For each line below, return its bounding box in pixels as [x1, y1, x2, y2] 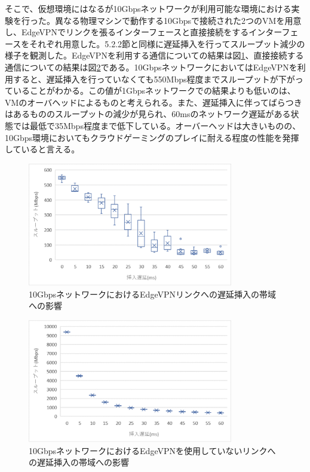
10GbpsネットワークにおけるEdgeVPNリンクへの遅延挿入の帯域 [29, 287, 276, 300]
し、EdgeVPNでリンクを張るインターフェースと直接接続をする [5, 26, 249, 38]
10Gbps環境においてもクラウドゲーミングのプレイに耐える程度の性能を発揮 [5, 131, 299, 143]
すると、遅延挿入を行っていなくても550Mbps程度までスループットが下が [13, 72, 295, 85]
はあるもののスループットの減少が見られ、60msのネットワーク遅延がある [5, 108, 291, 120]
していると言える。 [5, 143, 80, 155]
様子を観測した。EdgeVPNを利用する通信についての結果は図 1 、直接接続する [5, 49, 304, 62]
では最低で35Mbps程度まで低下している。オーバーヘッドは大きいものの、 [13, 119, 301, 131]
